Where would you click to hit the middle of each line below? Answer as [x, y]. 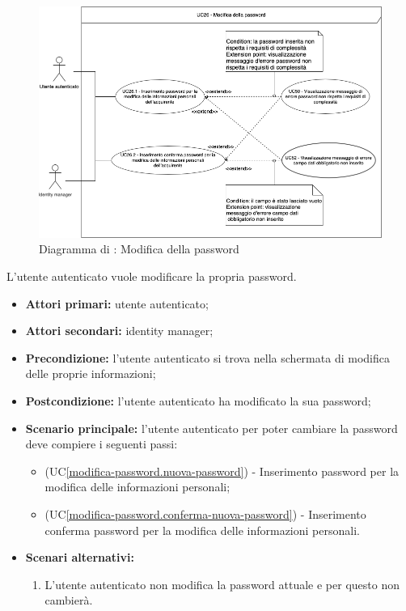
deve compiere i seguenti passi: [101, 444]
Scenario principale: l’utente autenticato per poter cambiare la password [211, 428]
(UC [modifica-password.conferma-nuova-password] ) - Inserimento [205, 513]
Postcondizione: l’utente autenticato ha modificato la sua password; [198, 400]
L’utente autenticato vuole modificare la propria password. [152, 276]
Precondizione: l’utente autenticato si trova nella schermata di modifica [207, 357]
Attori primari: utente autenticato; [117, 303]
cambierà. [69, 600]
